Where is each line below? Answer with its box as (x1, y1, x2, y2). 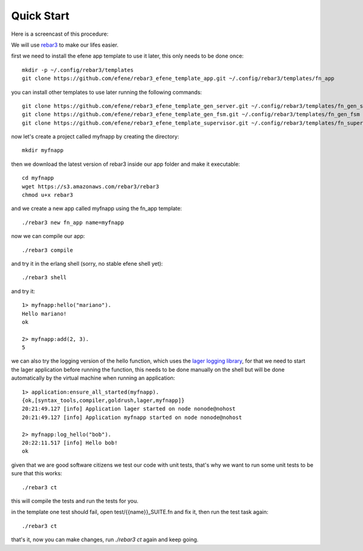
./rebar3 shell (22, 274, 67, 281)
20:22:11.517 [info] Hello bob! (22, 440, 118, 446)
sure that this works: (11, 470, 62, 477)
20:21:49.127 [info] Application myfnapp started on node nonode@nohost (22, 414, 242, 421)
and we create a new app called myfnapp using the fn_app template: (11, 205, 182, 212)
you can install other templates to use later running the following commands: (11, 88, 202, 96)
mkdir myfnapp (22, 147, 64, 154)
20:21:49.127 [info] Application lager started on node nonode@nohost (22, 406, 236, 412)
